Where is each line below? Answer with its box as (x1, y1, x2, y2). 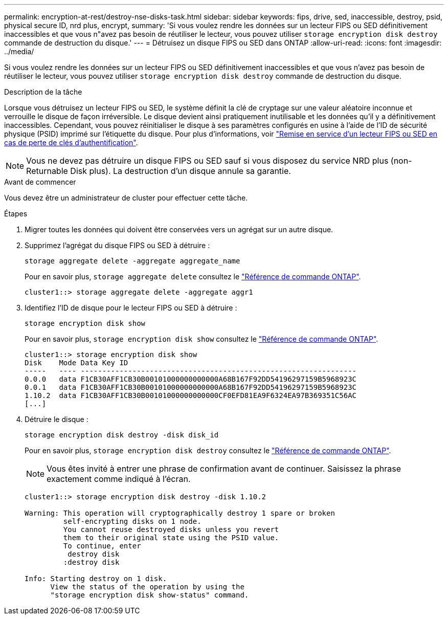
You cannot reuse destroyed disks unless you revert (63, 525, 279, 534)
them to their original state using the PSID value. (63, 534, 279, 542)
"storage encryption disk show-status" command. (50, 591, 249, 599)
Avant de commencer (4, 178, 76, 186)
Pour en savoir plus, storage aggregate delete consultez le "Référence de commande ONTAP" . (25, 272, 361, 281)
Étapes (4, 209, 28, 218)
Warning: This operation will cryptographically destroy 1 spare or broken (25, 509, 335, 517)
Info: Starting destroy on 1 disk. (25, 574, 167, 583)
